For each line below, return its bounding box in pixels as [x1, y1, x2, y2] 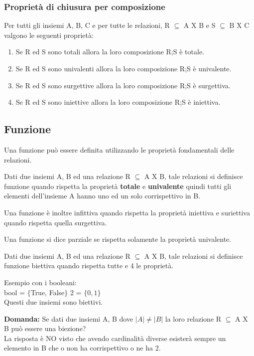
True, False [30, 287, 65, 297]
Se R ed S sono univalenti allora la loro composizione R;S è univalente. [15, 63, 232, 73]
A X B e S [183, 20, 216, 30]
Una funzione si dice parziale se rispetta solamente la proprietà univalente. [4, 234, 232, 244]
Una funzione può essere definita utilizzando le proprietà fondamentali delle [4, 144, 235, 155]
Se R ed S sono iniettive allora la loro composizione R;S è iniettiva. [15, 97, 221, 107]
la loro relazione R [165, 313, 222, 324]
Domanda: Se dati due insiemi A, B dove [4, 313, 133, 324]
